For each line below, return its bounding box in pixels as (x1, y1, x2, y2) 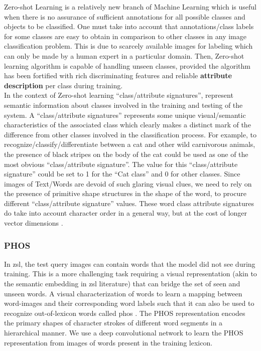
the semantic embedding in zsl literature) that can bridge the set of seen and (4, 278, 240, 289)
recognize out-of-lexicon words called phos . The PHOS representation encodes (4, 307, 245, 318)
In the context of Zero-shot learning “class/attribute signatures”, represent (4, 90, 233, 100)
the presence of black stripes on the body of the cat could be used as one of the (4, 148, 248, 159)
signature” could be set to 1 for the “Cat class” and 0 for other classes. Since (4, 168, 240, 179)
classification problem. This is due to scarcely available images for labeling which (4, 41, 253, 51)
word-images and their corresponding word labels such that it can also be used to (4, 298, 254, 308)
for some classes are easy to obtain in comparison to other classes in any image (4, 31, 246, 41)
